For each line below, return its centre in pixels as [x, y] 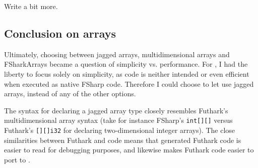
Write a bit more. [31, 6]
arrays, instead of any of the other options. [70, 94]
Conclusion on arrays [60, 33]
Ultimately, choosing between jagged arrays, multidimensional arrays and [117, 54]
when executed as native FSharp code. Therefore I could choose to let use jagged [129, 83]
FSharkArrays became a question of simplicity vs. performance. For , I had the [126, 64]
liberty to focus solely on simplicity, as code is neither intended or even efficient [127, 73]
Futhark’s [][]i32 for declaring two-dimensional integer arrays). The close [120, 130]
